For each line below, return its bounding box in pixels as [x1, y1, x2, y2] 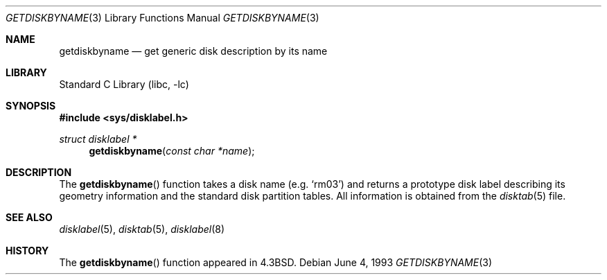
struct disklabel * [59, 133, 137, 145]
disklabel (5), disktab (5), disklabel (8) [59, 223, 225, 235]
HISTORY [6, 245, 49, 256]
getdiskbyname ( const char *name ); [89, 145, 255, 157]
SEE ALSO [6, 211, 53, 223]
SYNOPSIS [6, 100, 56, 112]
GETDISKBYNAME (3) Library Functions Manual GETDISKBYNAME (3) [6, 12, 319, 24]
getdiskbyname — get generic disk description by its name [59, 45, 328, 57]
